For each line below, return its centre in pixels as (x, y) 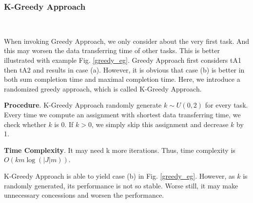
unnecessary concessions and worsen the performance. (84, 195)
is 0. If (64, 124)
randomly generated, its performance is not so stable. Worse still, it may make (121, 185)
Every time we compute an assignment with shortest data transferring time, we (122, 114)
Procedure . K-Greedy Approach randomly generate (83, 105)
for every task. (226, 105)
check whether (25, 124)
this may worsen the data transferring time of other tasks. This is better (112, 50)
